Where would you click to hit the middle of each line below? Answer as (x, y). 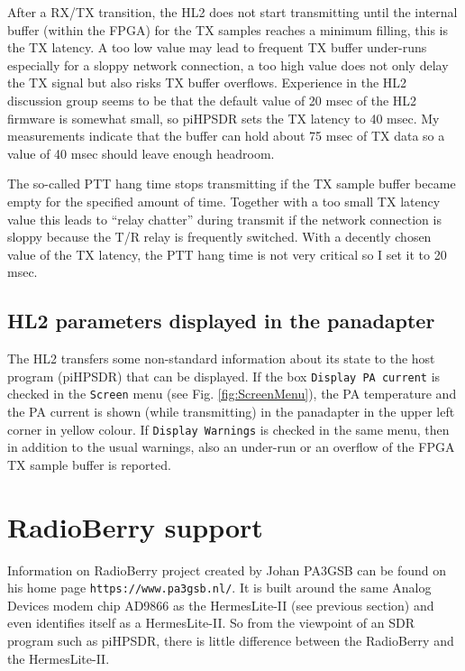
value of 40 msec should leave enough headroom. (141, 153)
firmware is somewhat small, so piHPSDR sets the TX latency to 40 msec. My (223, 118)
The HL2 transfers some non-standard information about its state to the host (221, 358)
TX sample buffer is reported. (89, 464)
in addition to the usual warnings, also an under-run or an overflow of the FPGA (231, 447)
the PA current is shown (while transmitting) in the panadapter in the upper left (231, 412)
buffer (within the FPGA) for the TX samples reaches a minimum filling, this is (228, 29)
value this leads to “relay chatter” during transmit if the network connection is (224, 219)
